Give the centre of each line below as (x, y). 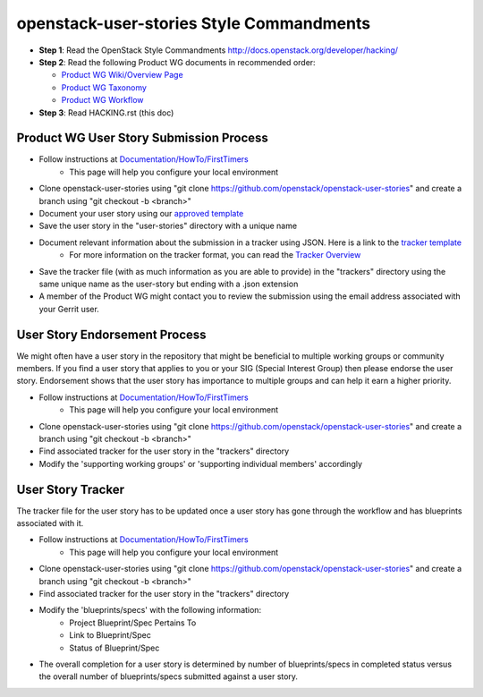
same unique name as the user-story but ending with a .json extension (169, 284)
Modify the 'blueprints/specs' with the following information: (150, 610)
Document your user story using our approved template (141, 213)
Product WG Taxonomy (104, 87)
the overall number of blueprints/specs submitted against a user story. (169, 676)
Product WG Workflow (102, 100)
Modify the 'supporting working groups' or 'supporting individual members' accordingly (200, 463)
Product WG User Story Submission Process (142, 138)
